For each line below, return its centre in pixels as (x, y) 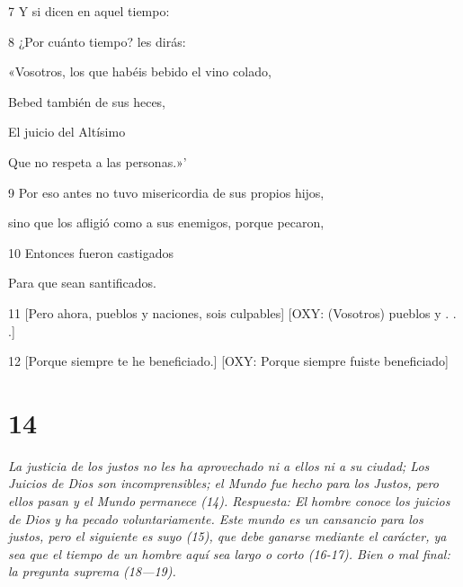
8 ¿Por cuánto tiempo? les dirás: (97, 41)
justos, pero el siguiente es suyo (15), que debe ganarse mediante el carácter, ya (227, 536)
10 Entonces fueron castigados (91, 252)
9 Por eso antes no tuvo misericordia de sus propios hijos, (166, 192)
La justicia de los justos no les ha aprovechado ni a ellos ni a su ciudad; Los (219, 465)
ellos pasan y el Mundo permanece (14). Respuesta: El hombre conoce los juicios (229, 501)
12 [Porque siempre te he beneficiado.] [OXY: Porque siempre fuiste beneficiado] (228, 361)
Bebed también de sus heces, (87, 101)
